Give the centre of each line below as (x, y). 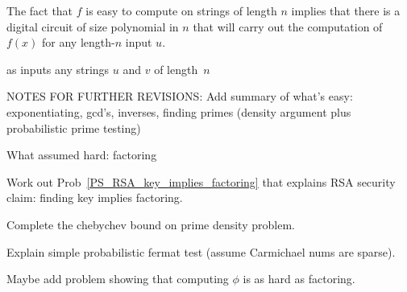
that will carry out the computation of (288, 26)
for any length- (79, 42)
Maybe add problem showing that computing (118, 279)
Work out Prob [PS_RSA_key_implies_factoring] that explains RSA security (201, 181)
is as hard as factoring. (299, 279)
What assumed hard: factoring (82, 155)
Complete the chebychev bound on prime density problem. (151, 224)
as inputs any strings (58, 69)
